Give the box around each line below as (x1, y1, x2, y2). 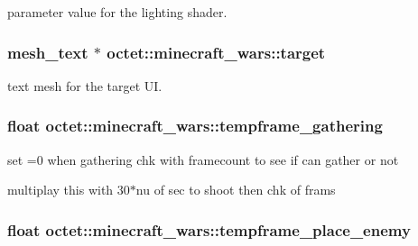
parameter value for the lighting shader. (7, 3, 228, 21)
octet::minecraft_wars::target (107, 41, 326, 63)
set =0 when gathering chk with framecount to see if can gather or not (7, 150, 399, 169)
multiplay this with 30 (7, 180, 130, 199)
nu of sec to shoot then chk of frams (135, 180, 336, 199)
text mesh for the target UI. (7, 76, 163, 95)
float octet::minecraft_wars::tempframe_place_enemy (7, 218, 411, 241)
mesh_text (7, 41, 88, 63)
